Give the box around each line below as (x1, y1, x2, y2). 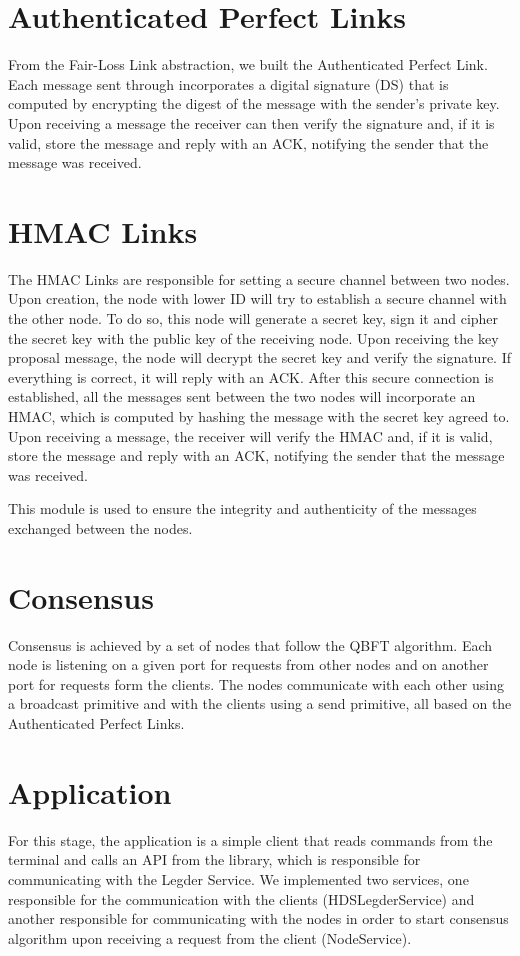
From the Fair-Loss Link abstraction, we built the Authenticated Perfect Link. (8, 54, 488, 75)
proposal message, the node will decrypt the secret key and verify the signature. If (8, 347, 512, 368)
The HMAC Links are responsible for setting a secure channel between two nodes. (8, 268, 510, 289)
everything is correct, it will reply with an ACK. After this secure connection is (8, 366, 494, 387)
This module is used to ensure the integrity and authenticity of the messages (8, 498, 477, 519)
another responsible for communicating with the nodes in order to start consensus (8, 908, 509, 929)
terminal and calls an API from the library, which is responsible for (8, 849, 421, 870)
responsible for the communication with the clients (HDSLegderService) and (8, 888, 475, 909)
